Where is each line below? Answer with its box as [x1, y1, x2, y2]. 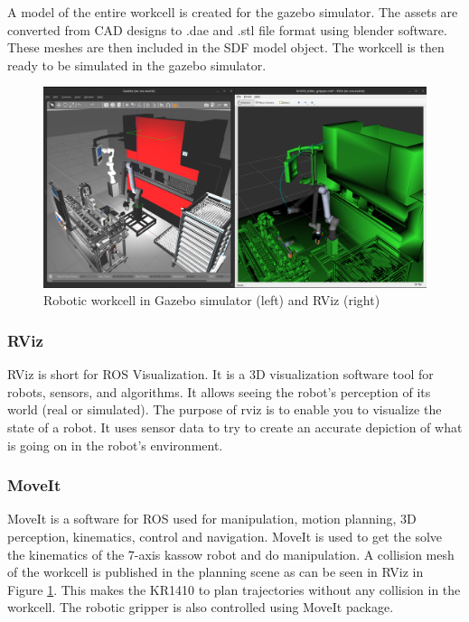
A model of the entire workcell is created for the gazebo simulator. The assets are [7, 3, 458, 21]
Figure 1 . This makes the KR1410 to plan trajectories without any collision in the [7, 580, 461, 599]
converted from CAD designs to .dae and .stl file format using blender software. [7, 20, 447, 39]
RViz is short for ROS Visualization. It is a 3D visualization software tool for [7, 365, 434, 384]
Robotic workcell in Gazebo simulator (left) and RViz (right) [43, 291, 380, 310]
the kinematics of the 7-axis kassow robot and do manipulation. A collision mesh [7, 544, 455, 563]
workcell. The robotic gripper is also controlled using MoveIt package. [7, 598, 394, 617]
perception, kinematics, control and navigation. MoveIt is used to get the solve [7, 526, 443, 545]
